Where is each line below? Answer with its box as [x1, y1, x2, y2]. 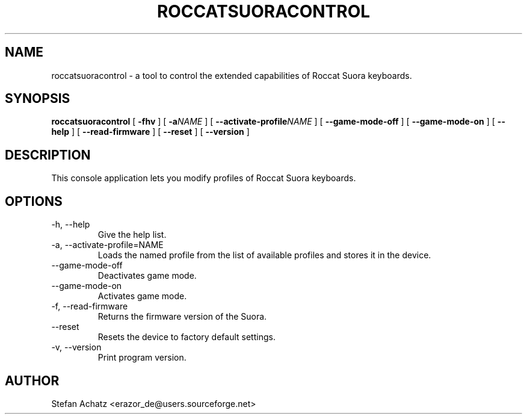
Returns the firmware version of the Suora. [97, 311, 267, 322]
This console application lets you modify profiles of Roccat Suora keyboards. [51, 173, 356, 184]
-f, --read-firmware [51, 301, 128, 312]
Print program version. [97, 352, 186, 363]
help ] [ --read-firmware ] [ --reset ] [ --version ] [51, 126, 250, 137]
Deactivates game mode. [97, 270, 197, 281]
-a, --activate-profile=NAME [51, 240, 164, 250]
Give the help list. [97, 229, 167, 240]
